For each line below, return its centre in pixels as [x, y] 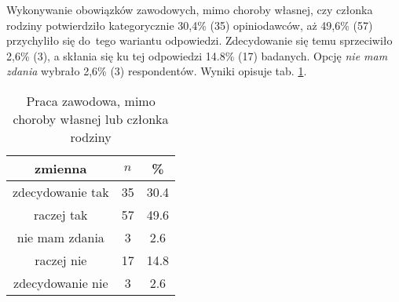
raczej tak [61, 214]
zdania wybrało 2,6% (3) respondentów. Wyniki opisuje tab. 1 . [157, 71]
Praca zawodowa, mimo [91, 100]
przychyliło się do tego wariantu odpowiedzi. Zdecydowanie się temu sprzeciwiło [199, 40]
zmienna [61, 168]
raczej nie [61, 260]
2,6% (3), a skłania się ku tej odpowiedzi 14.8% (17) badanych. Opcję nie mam [197, 55]
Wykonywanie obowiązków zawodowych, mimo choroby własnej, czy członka [190, 9]
